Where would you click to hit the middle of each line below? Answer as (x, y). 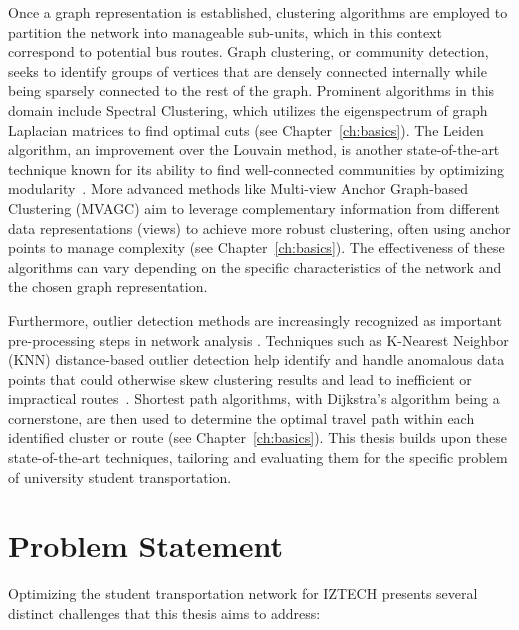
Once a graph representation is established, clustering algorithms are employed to (258, 12)
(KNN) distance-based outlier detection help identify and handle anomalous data (256, 359)
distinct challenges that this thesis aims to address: (164, 612)
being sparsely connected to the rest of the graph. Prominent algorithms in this (251, 90)
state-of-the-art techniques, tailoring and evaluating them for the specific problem (258, 457)
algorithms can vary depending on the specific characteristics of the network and (255, 266)
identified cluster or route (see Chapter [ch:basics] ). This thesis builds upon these (258, 437)
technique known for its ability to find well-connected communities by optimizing (256, 168)
